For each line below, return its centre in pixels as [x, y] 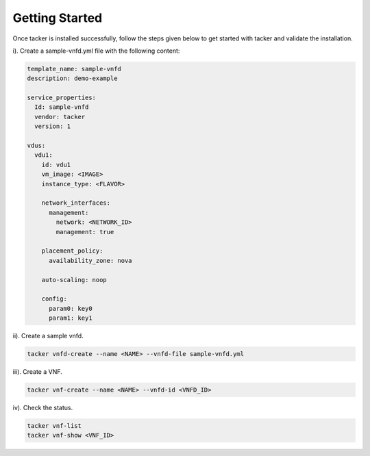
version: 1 [53, 126]
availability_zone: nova [91, 261]
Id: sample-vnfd [62, 107]
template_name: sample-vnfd [74, 69]
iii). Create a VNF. [38, 372]
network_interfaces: [76, 203]
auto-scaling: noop [74, 280]
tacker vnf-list [54, 426]
